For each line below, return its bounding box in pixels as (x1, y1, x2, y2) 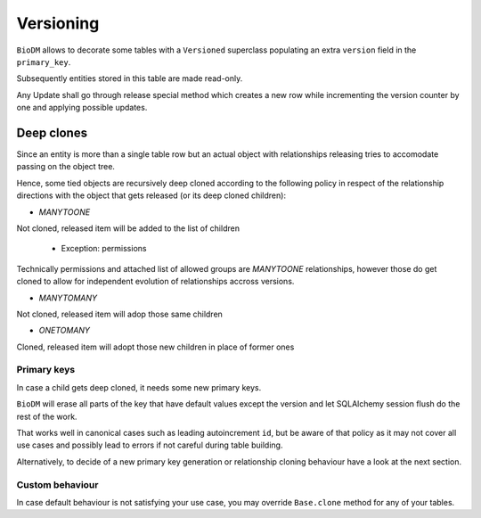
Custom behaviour (16, 478, 99, 490)
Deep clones (16, 125, 88, 140)
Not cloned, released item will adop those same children (16, 308, 223, 319)
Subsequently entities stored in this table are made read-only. (16, 73, 243, 84)
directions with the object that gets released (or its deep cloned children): (16, 190, 287, 201)
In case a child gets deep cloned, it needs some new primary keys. (16, 382, 262, 392)
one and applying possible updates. (16, 103, 148, 113)
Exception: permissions (61, 243, 147, 254)
